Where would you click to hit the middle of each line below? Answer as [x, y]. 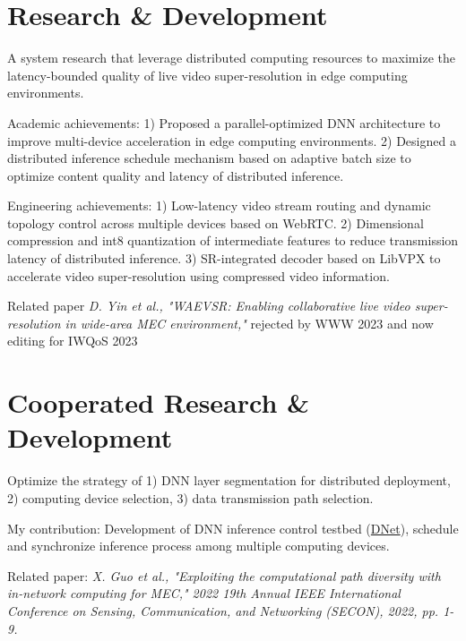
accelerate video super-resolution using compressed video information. [198, 275]
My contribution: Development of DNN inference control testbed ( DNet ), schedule [233, 528]
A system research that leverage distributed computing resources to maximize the [231, 58]
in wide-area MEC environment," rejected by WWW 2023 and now [249, 323]
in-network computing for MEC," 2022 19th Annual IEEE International [204, 593]
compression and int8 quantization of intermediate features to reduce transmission [233, 240]
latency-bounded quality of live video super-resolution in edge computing [207, 75]
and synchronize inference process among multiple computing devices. [198, 546]
